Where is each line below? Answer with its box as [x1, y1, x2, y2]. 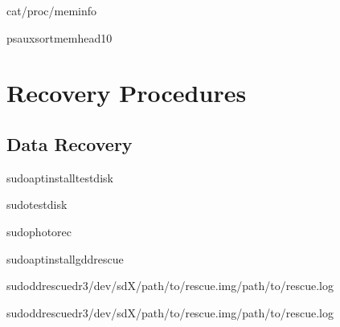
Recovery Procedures [6, 76, 247, 109]
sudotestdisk [6, 196, 68, 213]
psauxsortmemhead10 [6, 29, 113, 46]
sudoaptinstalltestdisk [6, 169, 113, 186]
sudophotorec [6, 223, 72, 239]
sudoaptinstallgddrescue [6, 250, 124, 267]
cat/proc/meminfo [6, 2, 97, 18]
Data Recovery [6, 131, 133, 156]
